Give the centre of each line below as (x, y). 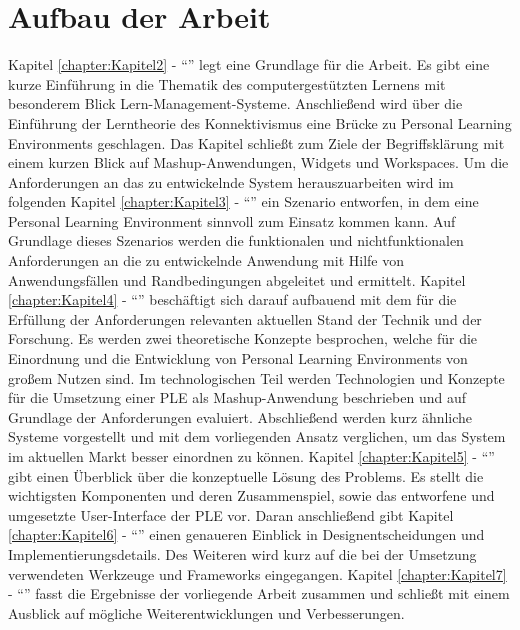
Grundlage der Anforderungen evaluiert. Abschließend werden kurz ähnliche (240, 416)
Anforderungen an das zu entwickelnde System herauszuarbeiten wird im (231, 181)
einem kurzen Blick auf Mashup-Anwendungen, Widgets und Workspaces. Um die (258, 162)
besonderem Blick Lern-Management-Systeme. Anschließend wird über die (235, 103)
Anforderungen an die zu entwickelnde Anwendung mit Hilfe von (206, 260)
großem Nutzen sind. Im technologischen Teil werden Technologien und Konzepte (256, 377)
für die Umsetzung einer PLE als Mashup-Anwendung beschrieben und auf (237, 397)
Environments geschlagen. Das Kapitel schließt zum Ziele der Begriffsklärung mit (256, 142)
